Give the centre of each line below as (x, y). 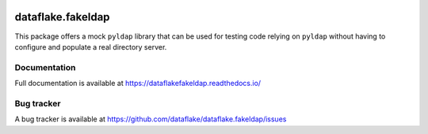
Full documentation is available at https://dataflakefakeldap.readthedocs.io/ (138, 84)
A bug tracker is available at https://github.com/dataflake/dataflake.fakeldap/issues (151, 119)
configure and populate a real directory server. (91, 47)
